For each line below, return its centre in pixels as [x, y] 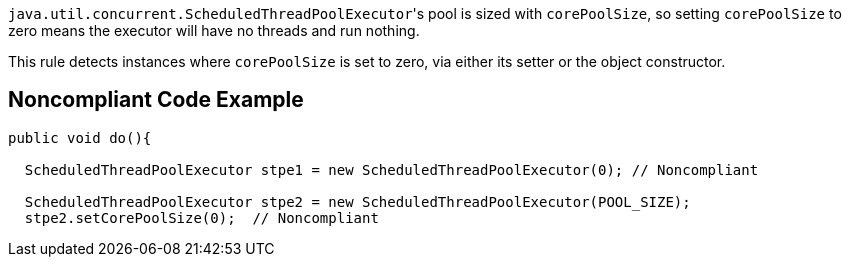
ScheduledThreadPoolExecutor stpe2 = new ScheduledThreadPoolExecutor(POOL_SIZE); [357, 201]
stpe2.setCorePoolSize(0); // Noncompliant [201, 217]
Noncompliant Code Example [156, 100]
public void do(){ [80, 137]
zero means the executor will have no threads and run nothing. [214, 30]
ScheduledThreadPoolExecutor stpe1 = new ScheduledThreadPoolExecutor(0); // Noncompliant [391, 169]
